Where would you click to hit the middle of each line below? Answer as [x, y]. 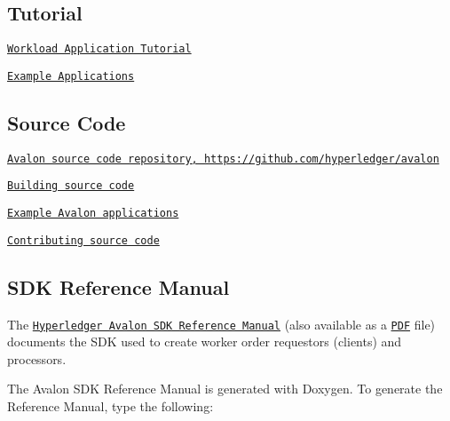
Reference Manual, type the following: [111, 405]
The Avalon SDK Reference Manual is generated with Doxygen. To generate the [225, 389]
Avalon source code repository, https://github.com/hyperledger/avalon [223, 159]
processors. [37, 358]
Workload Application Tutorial [99, 49]
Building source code [71, 186]
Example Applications [71, 76]
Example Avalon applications [93, 214]
